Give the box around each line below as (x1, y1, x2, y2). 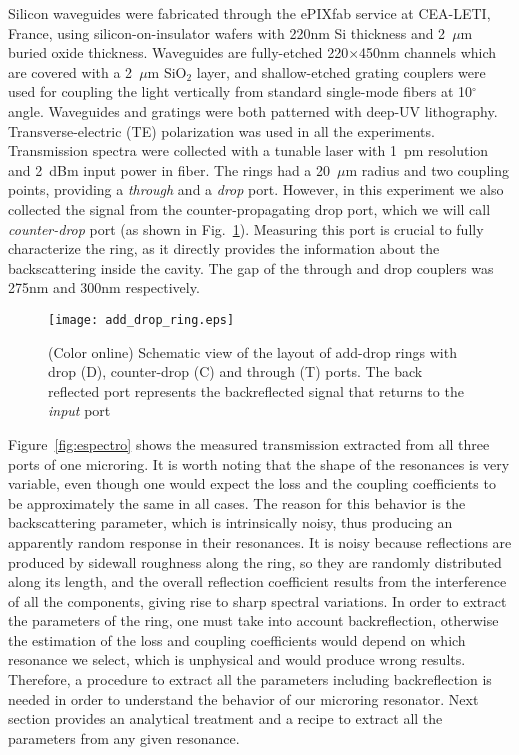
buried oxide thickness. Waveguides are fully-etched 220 (8, 42, 349, 63)
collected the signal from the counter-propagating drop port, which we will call (8, 198, 491, 219)
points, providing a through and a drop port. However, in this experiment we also (8, 179, 504, 200)
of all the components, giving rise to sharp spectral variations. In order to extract (8, 590, 507, 611)
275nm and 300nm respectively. (8, 277, 200, 298)
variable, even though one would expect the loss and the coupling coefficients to (8, 473, 496, 494)
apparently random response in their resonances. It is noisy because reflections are (8, 531, 512, 552)
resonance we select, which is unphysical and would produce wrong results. (8, 649, 466, 670)
